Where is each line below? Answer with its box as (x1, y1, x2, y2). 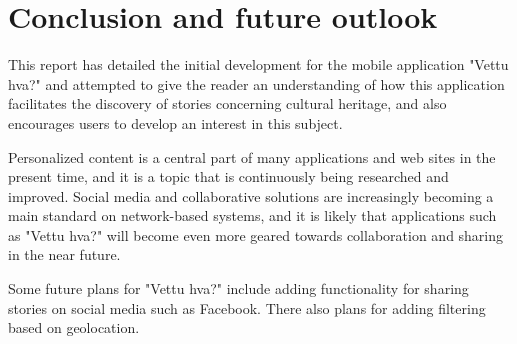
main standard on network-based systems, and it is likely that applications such (8, 205, 497, 226)
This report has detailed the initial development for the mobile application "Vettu (8, 54, 509, 75)
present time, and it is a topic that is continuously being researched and (8, 166, 449, 187)
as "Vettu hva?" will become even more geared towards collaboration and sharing (8, 224, 504, 245)
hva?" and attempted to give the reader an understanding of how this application (8, 73, 505, 94)
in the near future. (8, 244, 121, 265)
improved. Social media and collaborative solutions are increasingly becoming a (8, 185, 494, 206)
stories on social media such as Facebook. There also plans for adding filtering (8, 297, 486, 318)
